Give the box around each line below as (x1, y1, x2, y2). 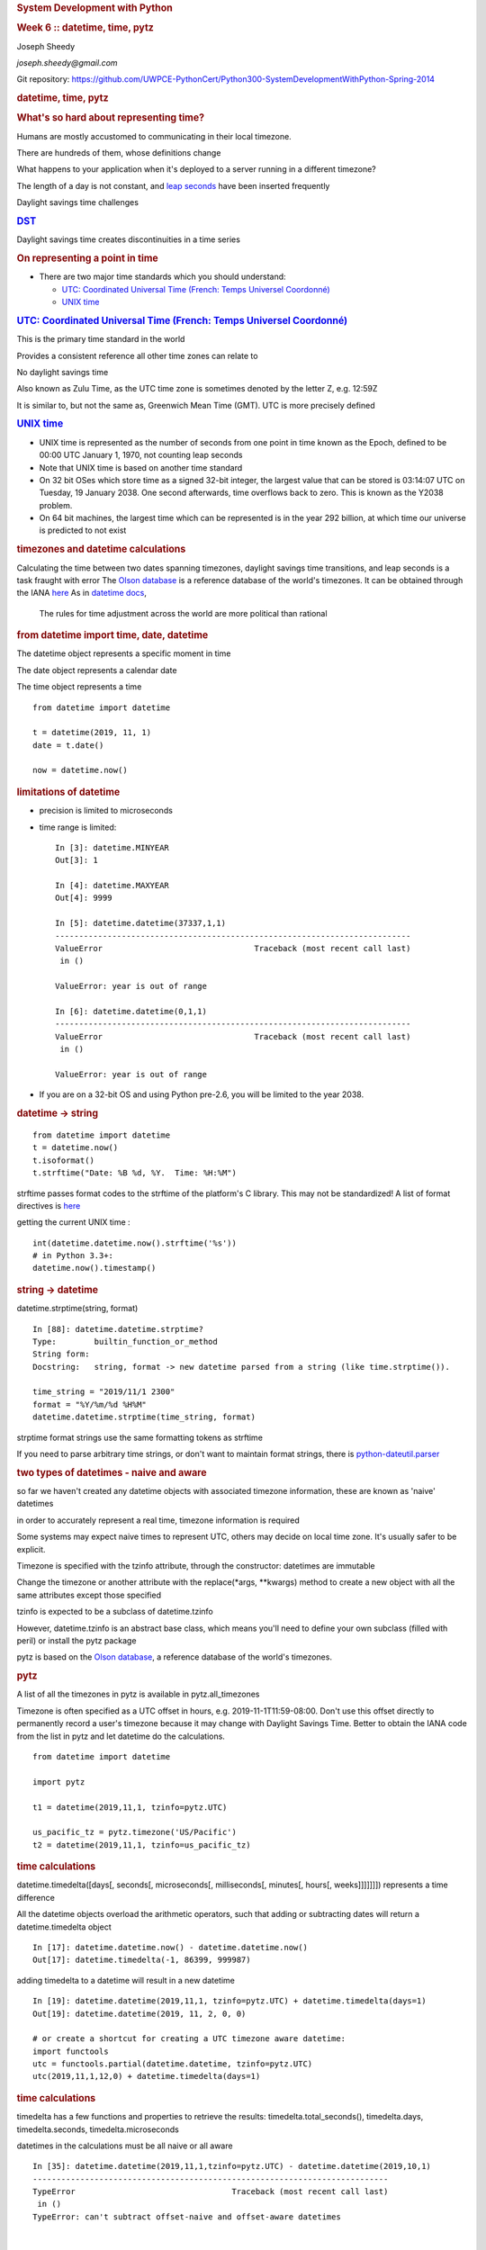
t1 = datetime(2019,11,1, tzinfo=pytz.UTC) (32, 1802, 228, 1813)
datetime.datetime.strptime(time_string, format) (32, 1412, 256, 1422)
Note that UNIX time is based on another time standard (39, 462, 243, 472)
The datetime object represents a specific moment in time (16, 648, 231, 659)
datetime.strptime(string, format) (16, 1303, 139, 1314)
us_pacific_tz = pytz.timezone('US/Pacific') (32, 1827, 238, 1838)
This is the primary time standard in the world (16, 334, 185, 345)
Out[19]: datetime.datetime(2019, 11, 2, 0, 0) (32, 2008, 247, 2019)
